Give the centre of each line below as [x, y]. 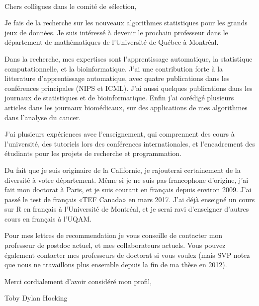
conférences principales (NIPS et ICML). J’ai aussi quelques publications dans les [129, 88]
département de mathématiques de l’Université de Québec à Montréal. [112, 42]
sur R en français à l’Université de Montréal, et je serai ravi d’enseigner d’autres [127, 209]
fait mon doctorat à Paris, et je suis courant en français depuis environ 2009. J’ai [128, 190]
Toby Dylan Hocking [36, 298]
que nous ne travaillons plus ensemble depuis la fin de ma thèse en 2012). [116, 265]
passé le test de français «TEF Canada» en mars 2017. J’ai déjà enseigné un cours [130, 199]
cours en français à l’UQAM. [48, 218]
